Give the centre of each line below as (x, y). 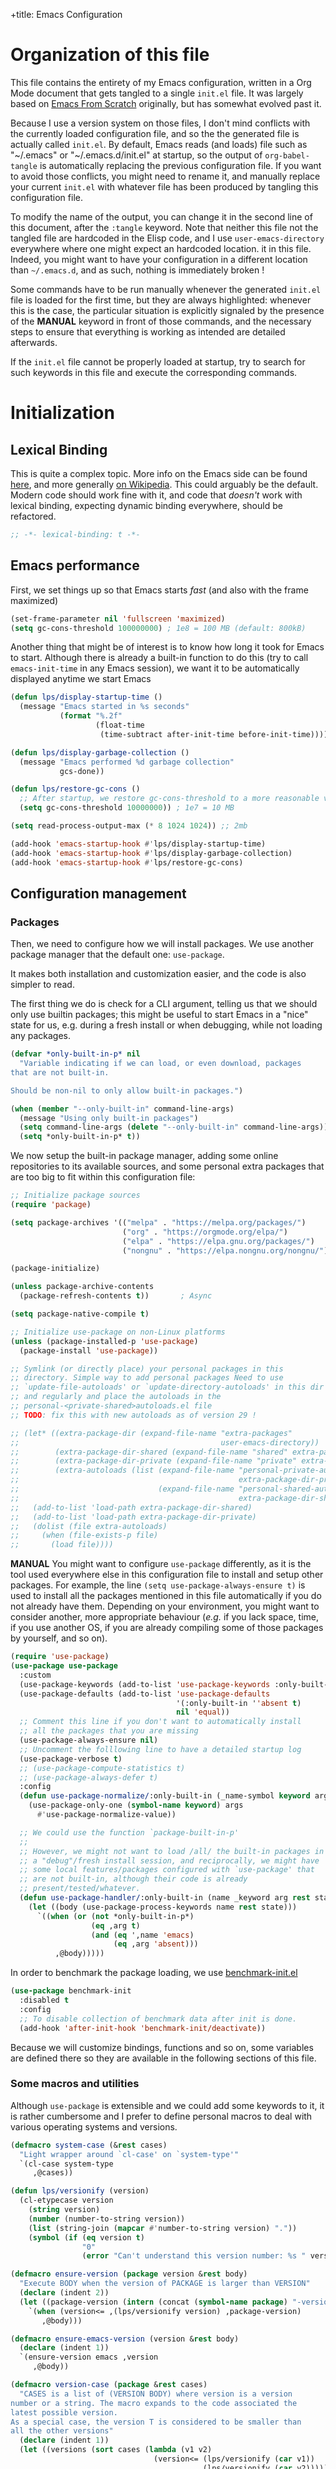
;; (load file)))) (62, 1545)
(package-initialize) (55, 1269)
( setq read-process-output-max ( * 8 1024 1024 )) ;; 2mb (129, 826)
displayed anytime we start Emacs (81, 679)
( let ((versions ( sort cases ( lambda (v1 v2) (116, 2450)
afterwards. (34, 342)
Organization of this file (110, 55)
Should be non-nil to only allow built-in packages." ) (127, 1090)
